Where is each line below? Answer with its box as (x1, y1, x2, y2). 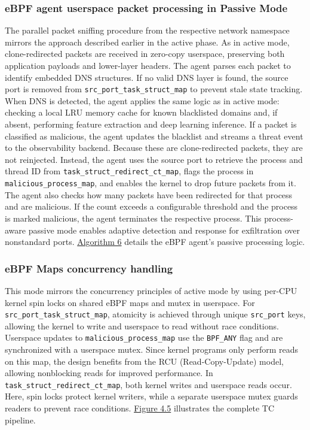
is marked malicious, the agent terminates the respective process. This (5, 211, 262, 224)
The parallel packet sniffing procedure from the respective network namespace (5, 24, 290, 37)
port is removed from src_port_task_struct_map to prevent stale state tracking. (5, 83, 303, 95)
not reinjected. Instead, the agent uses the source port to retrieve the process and (5, 153, 303, 165)
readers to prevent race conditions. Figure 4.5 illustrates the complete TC (5, 402, 275, 414)
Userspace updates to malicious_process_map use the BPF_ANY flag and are (5, 331, 283, 344)
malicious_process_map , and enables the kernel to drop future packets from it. (5, 177, 296, 189)
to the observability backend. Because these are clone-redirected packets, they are (5, 141, 303, 154)
